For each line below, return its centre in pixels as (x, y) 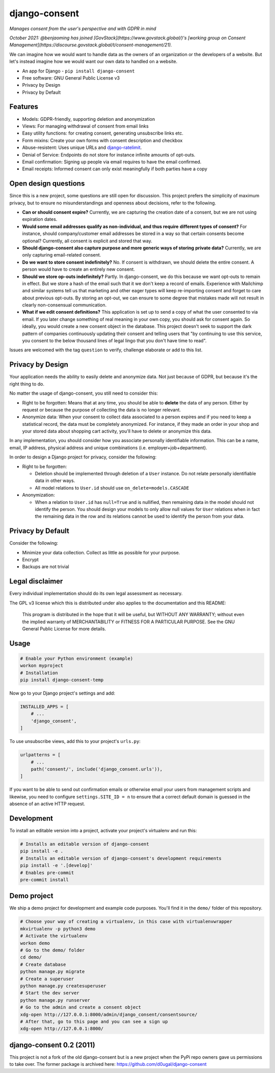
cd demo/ (31, 957)
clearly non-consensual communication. (64, 305)
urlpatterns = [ (40, 755)
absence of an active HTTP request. (47, 804)
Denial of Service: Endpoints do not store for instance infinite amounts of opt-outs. (109, 155)
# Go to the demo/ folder (52, 950)
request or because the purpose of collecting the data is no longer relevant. (101, 410)
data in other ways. (55, 481)
